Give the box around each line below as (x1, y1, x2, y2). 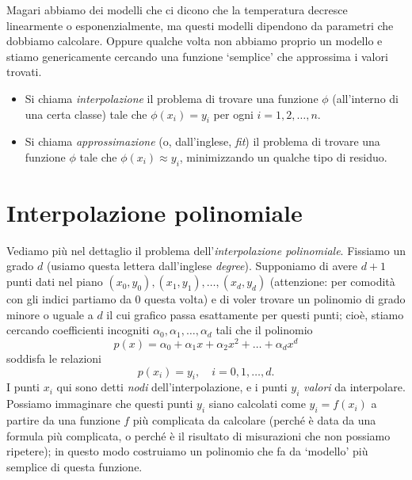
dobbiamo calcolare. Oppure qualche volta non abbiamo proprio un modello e (6, 32, 383, 49)
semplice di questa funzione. (6, 458, 143, 474)
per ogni (213, 105, 254, 122)
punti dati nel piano (6, 273, 103, 290)
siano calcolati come (208, 395, 306, 412)
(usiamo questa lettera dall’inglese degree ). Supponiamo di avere (46, 257, 357, 274)
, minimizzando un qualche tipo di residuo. (179, 148, 387, 165)
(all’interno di (332, 90, 399, 106)
